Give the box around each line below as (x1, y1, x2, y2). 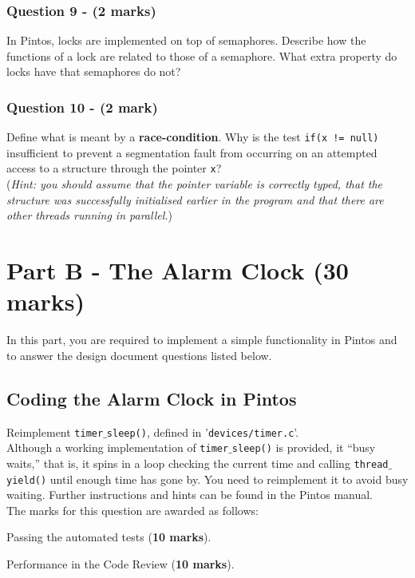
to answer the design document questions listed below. (6, 346, 272, 363)
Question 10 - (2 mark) (6, 97, 158, 117)
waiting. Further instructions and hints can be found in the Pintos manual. (6, 486, 373, 503)
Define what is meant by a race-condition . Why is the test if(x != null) (6, 129, 379, 145)
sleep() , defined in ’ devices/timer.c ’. (106, 423, 299, 440)
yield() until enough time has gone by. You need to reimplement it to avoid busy (6, 470, 409, 487)
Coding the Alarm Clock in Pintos (6, 386, 297, 410)
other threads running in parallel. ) (6, 207, 173, 224)
